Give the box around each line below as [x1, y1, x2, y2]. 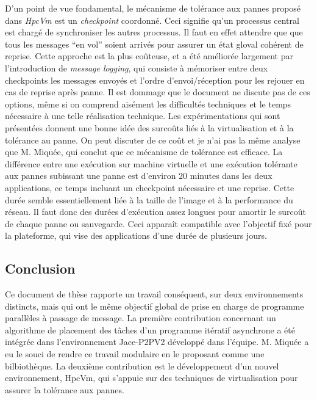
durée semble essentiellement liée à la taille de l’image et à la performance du [5, 193, 293, 206]
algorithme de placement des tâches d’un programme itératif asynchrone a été [5, 323, 295, 336]
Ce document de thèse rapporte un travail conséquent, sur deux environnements [5, 288, 304, 300]
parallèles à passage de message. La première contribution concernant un [5, 311, 276, 324]
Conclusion [5, 259, 76, 278]
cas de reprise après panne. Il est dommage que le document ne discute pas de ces [5, 85, 310, 98]
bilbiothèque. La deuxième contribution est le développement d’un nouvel [5, 359, 279, 372]
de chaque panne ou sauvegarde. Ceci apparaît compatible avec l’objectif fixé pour [5, 217, 312, 230]
